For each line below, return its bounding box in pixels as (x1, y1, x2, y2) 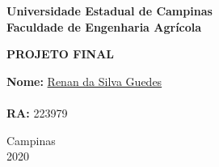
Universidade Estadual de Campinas (6, 2, 213, 19)
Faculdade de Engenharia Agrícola (6, 18, 202, 35)
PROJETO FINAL (6, 45, 114, 62)
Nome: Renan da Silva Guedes (6, 72, 162, 89)
